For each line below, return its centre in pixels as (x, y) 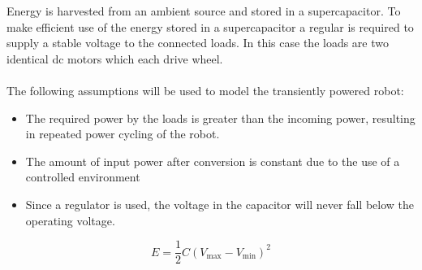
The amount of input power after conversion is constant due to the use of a (213, 161)
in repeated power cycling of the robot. (123, 134)
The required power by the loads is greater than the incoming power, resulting (220, 118)
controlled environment (83, 177)
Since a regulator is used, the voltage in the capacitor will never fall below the (220, 204)
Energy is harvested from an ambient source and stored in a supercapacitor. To (204, 11)
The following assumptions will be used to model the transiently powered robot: (205, 90)
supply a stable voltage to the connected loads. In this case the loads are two (198, 43)
